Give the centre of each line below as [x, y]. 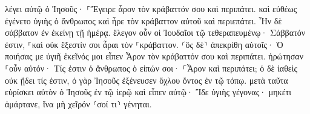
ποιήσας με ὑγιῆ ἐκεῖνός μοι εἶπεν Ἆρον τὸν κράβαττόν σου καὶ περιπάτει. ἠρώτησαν [154, 56]
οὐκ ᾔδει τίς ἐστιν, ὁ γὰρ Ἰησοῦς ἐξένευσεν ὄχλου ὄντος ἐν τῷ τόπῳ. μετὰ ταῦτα [147, 80]
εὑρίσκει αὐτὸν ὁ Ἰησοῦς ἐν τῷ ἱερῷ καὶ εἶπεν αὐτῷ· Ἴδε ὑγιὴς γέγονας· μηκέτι [148, 92]
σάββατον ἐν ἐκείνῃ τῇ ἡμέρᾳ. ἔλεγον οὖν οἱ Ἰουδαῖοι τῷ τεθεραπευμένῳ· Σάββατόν [155, 32]
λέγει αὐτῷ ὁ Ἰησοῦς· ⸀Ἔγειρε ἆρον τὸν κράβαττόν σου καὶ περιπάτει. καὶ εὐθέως [151, 8]
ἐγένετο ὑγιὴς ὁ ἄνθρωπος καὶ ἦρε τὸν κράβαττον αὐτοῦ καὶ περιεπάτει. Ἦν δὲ [143, 20]
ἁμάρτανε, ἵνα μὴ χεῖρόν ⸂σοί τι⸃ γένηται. [78, 103]
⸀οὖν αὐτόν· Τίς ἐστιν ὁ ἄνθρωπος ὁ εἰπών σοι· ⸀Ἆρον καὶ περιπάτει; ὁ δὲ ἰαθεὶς [151, 68]
